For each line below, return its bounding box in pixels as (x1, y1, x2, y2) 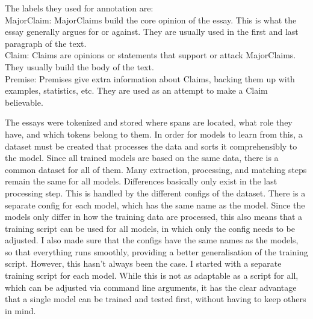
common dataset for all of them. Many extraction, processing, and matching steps (5, 163, 307, 175)
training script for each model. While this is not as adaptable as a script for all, (5, 269, 299, 282)
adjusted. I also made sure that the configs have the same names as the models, (5, 234, 299, 246)
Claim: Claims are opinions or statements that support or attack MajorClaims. (5, 49, 296, 61)
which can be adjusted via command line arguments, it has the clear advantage (5, 281, 297, 293)
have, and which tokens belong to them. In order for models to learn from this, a (5, 127, 303, 140)
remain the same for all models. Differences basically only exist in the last (5, 175, 277, 187)
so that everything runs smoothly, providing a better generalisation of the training (5, 245, 308, 258)
